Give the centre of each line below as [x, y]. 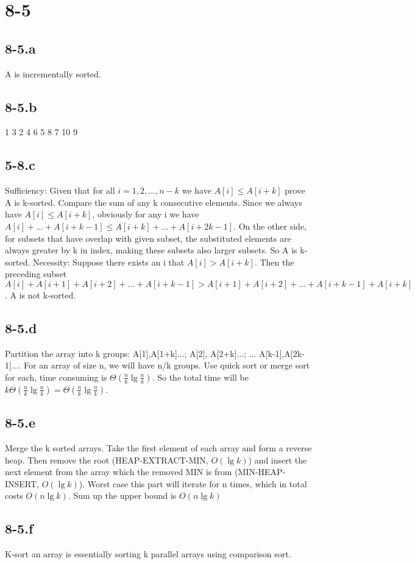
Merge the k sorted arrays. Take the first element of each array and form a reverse [158, 448]
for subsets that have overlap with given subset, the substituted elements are [148, 238]
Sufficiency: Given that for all [60, 190]
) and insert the [278, 460]
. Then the [274, 262]
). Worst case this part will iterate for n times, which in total [193, 483]
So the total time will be [203, 377]
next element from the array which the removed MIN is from [119, 472]
